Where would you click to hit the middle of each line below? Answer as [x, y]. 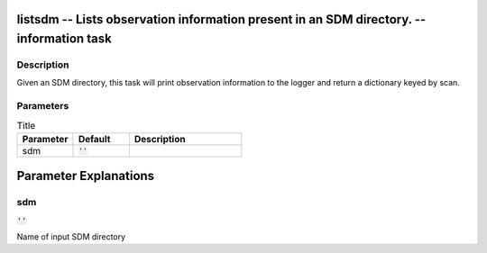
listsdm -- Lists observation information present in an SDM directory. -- [221, 19]
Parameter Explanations [86, 176]
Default [94, 139]
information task [64, 39]
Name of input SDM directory [71, 237]
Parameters [43, 106]
